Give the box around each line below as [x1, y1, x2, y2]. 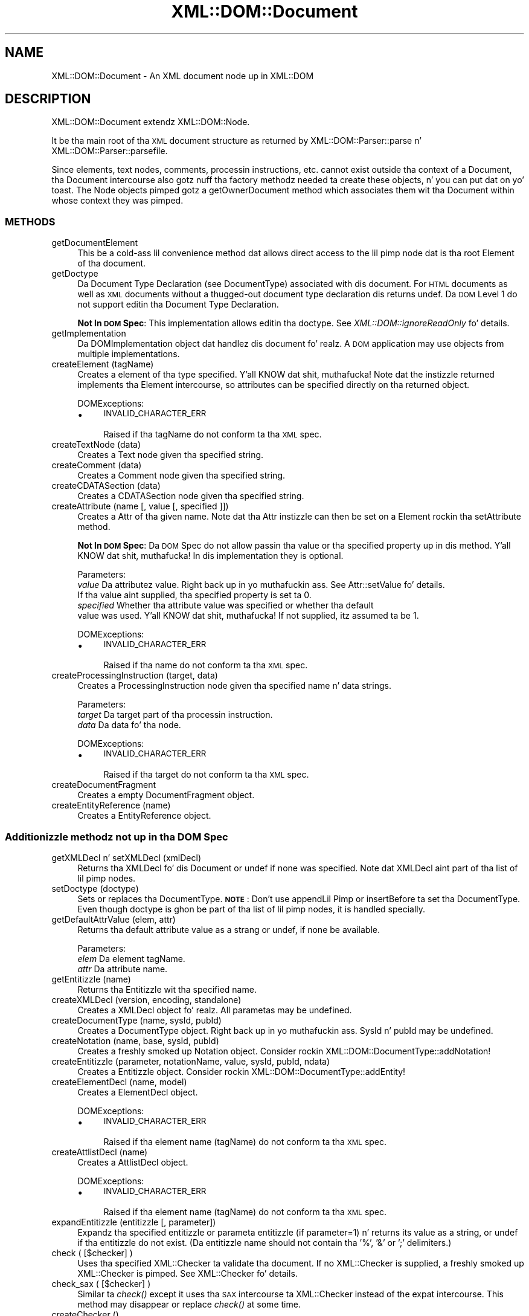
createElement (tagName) [51, 359, 154, 370]
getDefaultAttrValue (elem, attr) [51, 914, 176, 924]
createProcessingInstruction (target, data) [51, 670, 218, 681]
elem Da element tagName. [77, 953, 185, 964]
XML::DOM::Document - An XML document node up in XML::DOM [51, 70, 314, 81]
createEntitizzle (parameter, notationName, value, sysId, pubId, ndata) [51, 1056, 330, 1066]
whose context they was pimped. [51, 195, 184, 206]
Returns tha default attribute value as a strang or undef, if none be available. [77, 924, 380, 935]
